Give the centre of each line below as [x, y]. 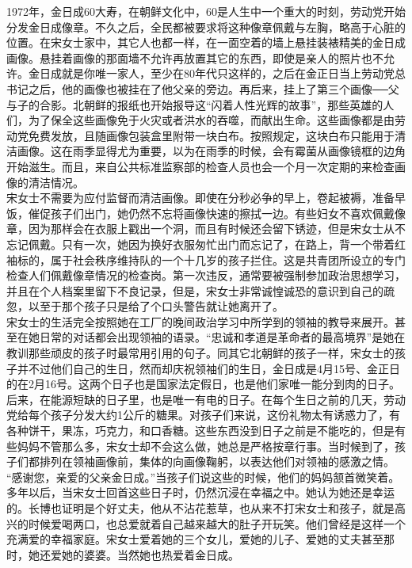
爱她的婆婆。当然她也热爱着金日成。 [145, 554]
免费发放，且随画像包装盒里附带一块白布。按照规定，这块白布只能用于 [211, 135]
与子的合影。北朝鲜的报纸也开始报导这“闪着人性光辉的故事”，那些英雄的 [195, 104]
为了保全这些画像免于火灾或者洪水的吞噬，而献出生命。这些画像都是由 [211, 120]
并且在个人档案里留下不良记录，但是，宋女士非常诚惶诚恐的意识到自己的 [195, 290]
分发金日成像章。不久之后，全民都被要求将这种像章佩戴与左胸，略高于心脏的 [206, 27]
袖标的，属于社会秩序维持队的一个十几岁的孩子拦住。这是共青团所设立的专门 [206, 259]
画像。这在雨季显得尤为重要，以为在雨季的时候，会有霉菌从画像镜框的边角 [211, 151]
